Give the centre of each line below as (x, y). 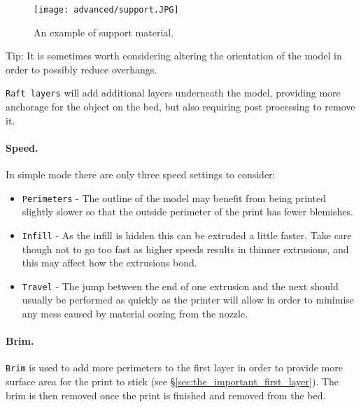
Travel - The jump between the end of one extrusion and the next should (180, 286)
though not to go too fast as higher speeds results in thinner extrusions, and (185, 249)
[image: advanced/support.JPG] (106, 10)
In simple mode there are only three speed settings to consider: (141, 174)
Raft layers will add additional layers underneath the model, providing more (173, 93)
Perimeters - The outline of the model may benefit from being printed (174, 198)
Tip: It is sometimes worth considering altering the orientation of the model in (174, 56)
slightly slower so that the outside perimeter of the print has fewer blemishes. (187, 212)
